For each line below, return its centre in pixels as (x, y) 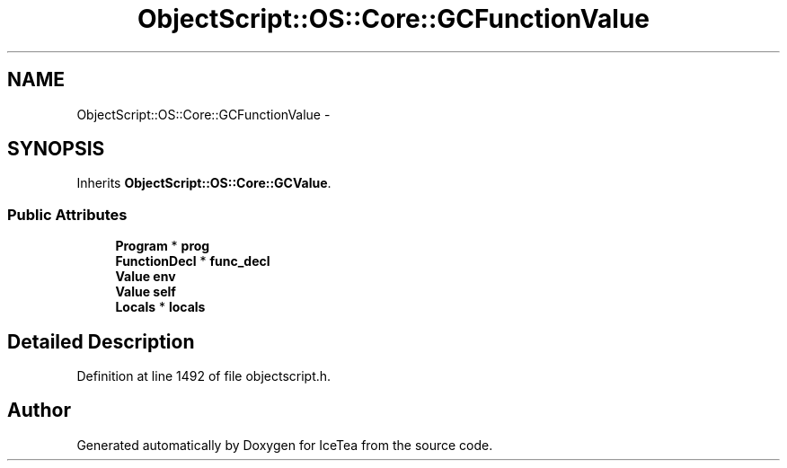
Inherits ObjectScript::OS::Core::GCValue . (204, 183)
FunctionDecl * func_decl (193, 261)
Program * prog (163, 246)
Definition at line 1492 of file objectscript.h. (204, 376)
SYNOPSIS (56, 149)
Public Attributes (67, 214)
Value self (146, 292)
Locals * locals (160, 307)
